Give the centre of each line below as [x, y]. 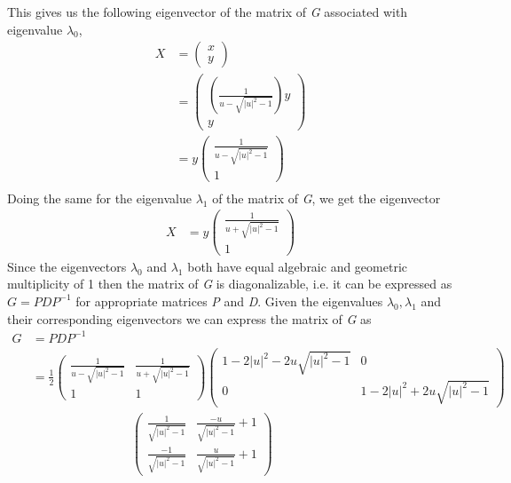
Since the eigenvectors [67, 266]
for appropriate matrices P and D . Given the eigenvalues [229, 301]
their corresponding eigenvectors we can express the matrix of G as [189, 318]
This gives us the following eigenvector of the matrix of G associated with [208, 12]
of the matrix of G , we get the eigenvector [326, 198]
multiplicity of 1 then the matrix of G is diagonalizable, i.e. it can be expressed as [230, 284]
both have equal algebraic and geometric [298, 266]
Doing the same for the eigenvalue [99, 198]
